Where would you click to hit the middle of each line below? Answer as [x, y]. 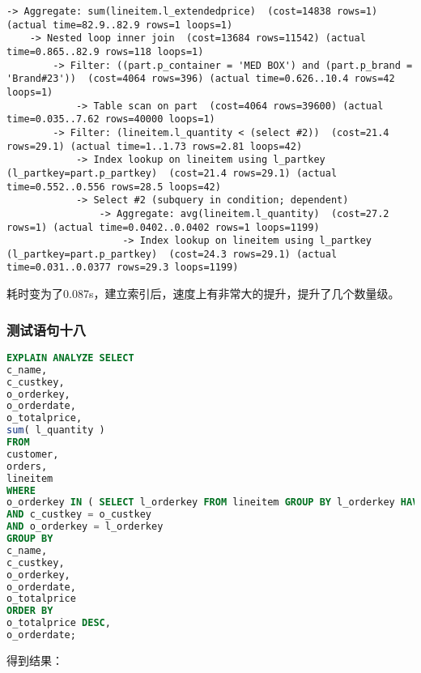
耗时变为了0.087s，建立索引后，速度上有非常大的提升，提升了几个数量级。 [203, 294]
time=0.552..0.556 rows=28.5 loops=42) [114, 187]
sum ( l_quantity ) [56, 430]
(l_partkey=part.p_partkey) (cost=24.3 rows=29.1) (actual [172, 254]
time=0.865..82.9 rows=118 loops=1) [105, 51]
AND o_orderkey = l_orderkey [85, 527]
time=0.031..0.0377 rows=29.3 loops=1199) [123, 268]
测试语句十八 [47, 329]
